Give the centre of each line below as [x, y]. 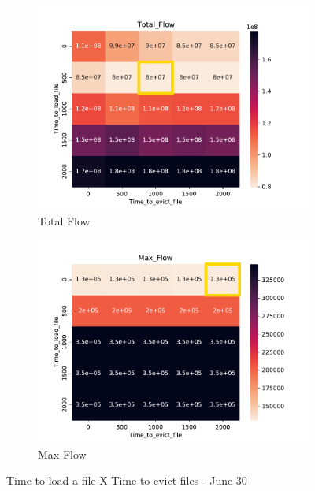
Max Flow [62, 454]
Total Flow [64, 220]
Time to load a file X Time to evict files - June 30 [127, 480]
